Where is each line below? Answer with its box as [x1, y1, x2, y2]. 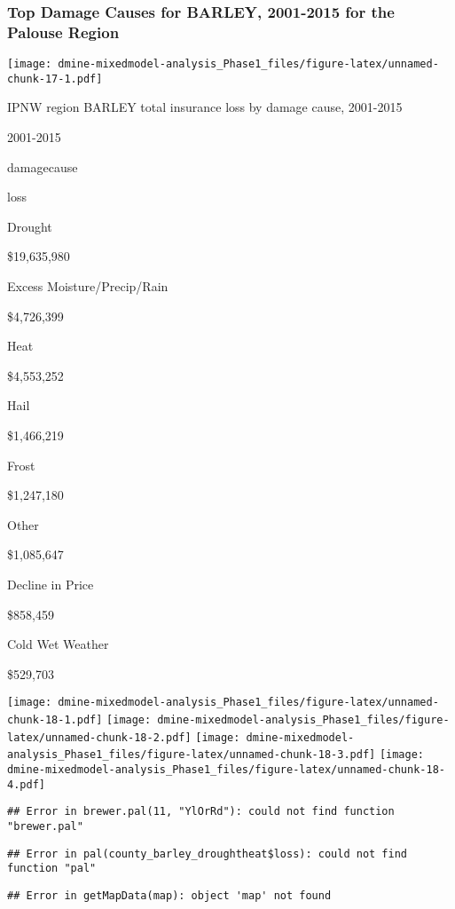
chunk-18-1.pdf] [7, 713, 103, 726]
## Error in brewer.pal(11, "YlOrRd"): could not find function [7, 805, 395, 818]
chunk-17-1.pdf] [7, 72, 103, 85]
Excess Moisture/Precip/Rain [7, 277, 169, 296]
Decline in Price [7, 574, 94, 593]
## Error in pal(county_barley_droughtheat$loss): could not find [7, 847, 408, 860]
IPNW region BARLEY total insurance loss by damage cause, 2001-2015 [7, 98, 403, 116]
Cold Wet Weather [7, 635, 109, 653]
